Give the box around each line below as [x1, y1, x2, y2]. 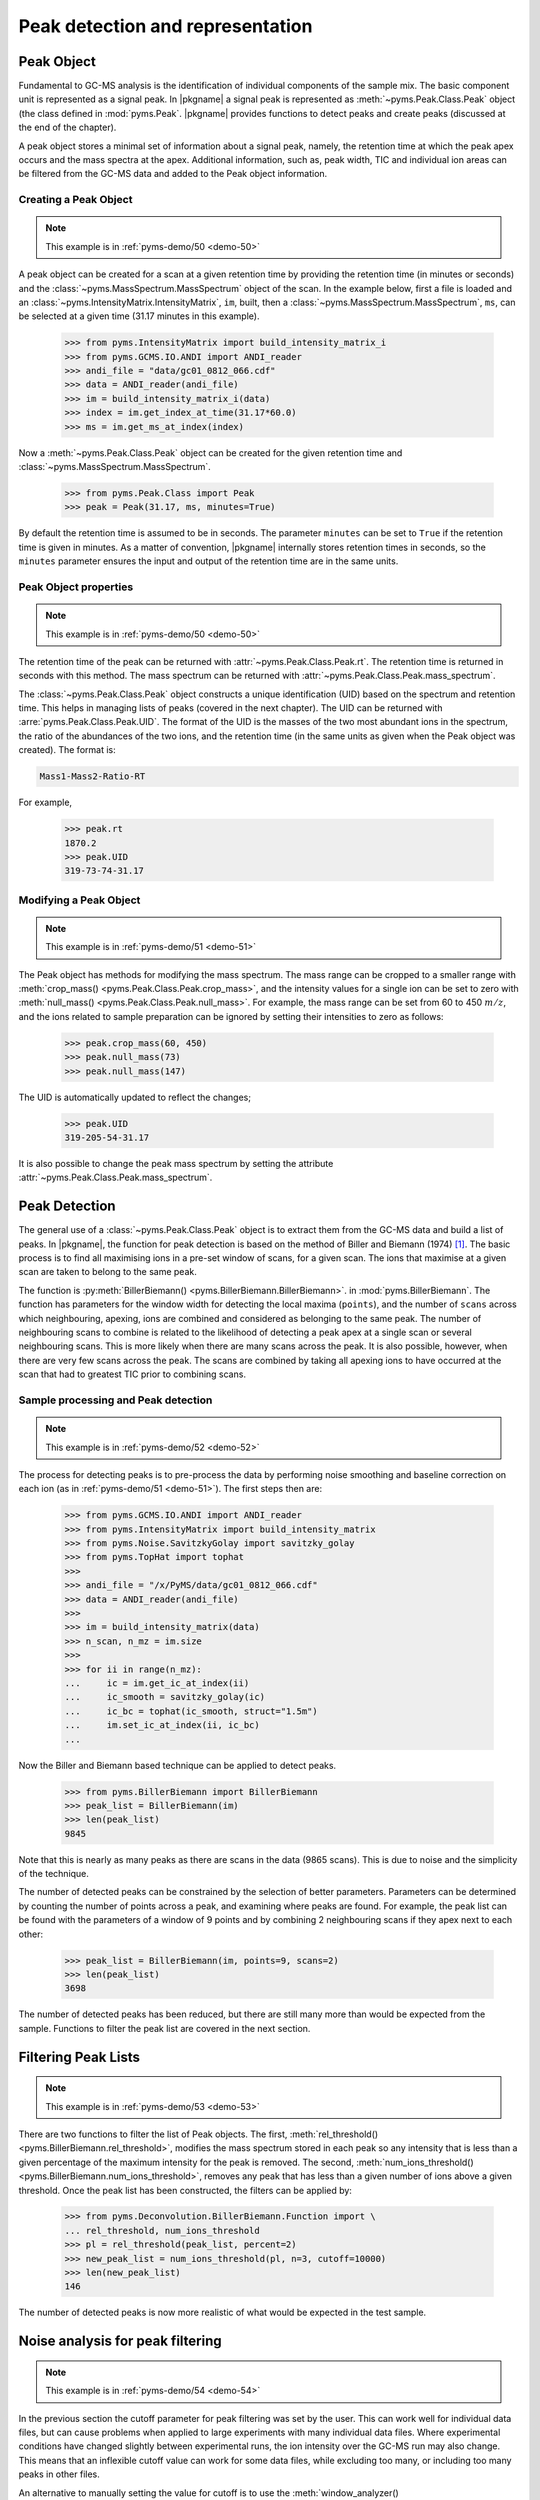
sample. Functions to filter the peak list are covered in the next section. [18, 2022, 311, 2034]
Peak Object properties [18, 580, 134, 594]
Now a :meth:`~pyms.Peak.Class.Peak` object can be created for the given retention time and [18, 446, 403, 459]
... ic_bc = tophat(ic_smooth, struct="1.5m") [64, 1705, 319, 1717]
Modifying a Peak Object [18, 893, 141, 907]
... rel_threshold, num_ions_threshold [64, 2225, 260, 2236]
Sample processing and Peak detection [18, 1393, 213, 1407]
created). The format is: [18, 744, 116, 756]
